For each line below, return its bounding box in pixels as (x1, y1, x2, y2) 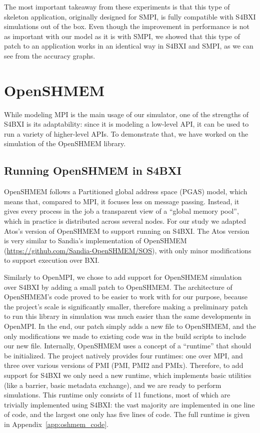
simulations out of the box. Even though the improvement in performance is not (4, 21, 249, 32)
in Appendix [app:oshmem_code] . (4, 418, 108, 429)
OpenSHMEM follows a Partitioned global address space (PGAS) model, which (4, 186, 247, 197)
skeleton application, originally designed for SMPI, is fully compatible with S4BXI (4, 11, 256, 22)
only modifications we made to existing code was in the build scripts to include (4, 330, 246, 341)
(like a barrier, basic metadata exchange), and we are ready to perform (4, 379, 221, 390)
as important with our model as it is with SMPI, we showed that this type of (4, 31, 240, 41)
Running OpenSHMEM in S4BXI (4, 163, 182, 178)
